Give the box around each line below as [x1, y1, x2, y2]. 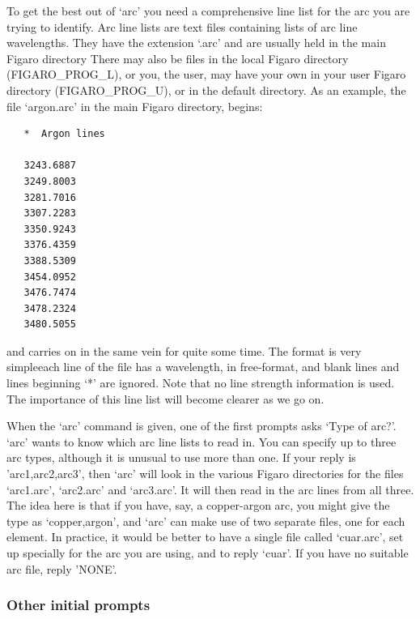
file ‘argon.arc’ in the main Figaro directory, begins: [6, 97, 263, 114]
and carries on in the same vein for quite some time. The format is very [6, 342, 362, 359]
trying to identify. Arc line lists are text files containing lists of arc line [6, 18, 358, 35]
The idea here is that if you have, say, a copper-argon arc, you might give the [6, 497, 390, 514]
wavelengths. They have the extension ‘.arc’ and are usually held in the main [6, 34, 386, 51]
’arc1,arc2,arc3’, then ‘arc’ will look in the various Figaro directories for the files [6, 465, 404, 482]
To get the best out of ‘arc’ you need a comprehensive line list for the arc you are [6, 2, 410, 19]
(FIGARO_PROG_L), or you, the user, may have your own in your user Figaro [6, 66, 406, 83]
